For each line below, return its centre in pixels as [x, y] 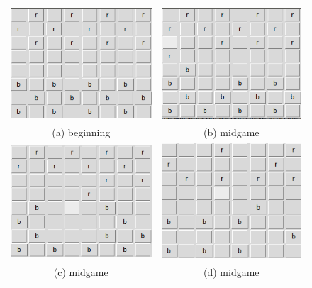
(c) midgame [81, 272]
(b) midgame [231, 132]
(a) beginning [81, 132]
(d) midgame [231, 272]
